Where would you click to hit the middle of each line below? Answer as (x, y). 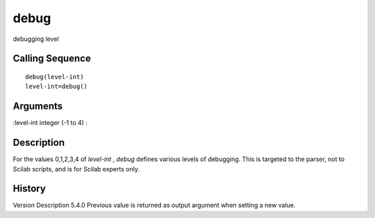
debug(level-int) (55, 77)
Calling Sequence (52, 59)
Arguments (38, 107)
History (30, 188)
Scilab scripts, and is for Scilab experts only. (76, 169)
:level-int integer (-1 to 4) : (50, 123)
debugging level (36, 39)
